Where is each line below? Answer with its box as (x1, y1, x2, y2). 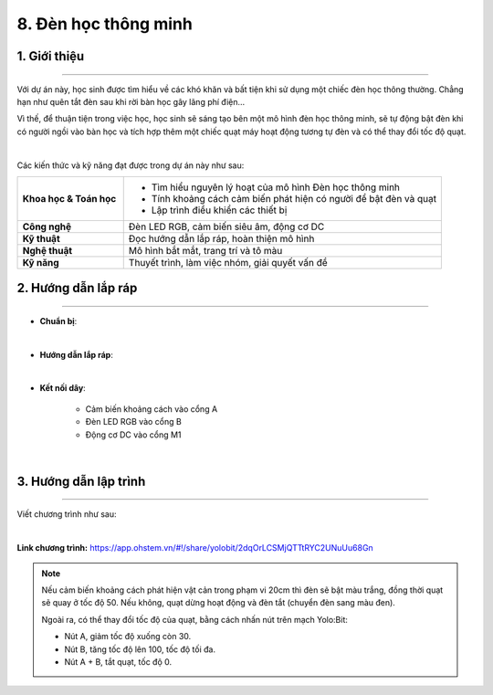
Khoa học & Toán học (22, 192, 117, 205)
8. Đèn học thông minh (16, 14, 194, 34)
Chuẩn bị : (39, 315, 78, 326)
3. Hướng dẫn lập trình (16, 473, 146, 489)
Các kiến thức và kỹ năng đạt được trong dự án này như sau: (16, 160, 245, 171)
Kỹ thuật (22, 232, 60, 245)
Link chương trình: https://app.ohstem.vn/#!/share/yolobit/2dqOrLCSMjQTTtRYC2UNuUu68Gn (16, 542, 373, 553)
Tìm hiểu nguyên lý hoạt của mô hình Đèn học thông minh (151, 181, 401, 194)
